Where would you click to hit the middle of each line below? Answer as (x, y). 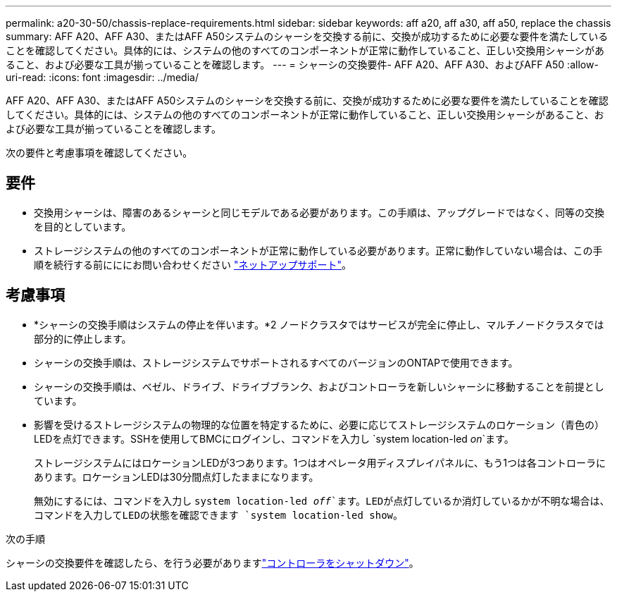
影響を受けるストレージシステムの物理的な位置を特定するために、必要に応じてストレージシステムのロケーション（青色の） (319, 424)
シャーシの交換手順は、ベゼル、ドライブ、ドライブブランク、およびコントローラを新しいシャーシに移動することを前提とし (319, 386)
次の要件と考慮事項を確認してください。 (99, 153)
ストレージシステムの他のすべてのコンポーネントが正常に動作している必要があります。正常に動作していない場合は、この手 (318, 250)
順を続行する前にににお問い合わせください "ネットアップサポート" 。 (193, 264)
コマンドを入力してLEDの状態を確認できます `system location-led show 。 (219, 515)
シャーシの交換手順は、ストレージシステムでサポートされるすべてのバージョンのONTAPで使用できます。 (276, 362)
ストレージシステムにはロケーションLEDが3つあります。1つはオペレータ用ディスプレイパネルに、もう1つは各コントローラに (320, 462)
